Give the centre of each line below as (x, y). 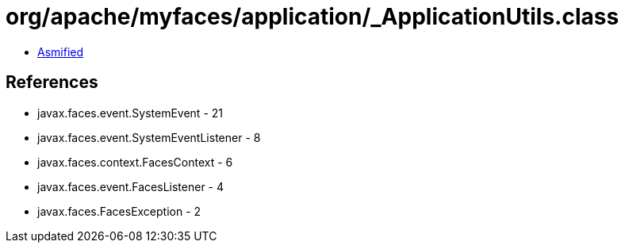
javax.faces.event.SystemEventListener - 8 (149, 137)
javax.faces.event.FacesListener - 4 (131, 186)
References (52, 82)
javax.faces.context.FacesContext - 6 (135, 162)
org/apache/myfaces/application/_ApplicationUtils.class (312, 17)
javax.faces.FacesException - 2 (119, 211)
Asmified (61, 52)
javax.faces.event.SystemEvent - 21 (130, 113)
